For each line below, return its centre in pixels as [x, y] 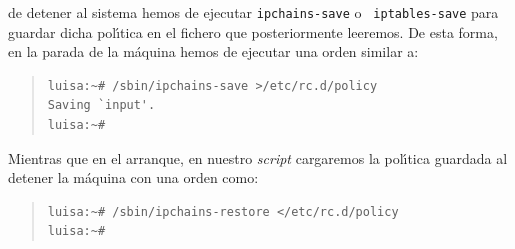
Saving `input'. [101, 105]
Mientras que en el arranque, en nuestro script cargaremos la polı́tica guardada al [258, 157]
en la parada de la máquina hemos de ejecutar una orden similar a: [213, 51]
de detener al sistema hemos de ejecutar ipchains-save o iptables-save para [253, 12]
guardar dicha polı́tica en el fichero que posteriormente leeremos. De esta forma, [253, 31]
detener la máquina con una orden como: [133, 177]
